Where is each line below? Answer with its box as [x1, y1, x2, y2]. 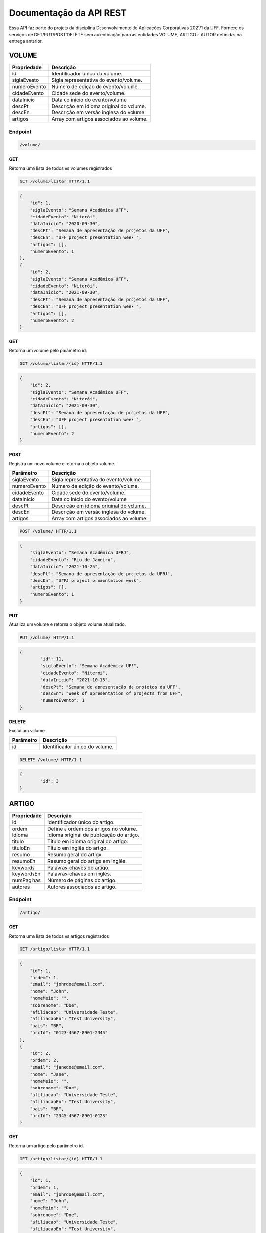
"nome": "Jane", [30, 1071, 69, 1077]
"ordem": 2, [30, 1057, 59, 1063]
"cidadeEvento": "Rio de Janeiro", [30, 557, 116, 562]
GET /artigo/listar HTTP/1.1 [19, 946, 90, 952]
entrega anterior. [9, 38, 43, 44]
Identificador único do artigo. [47, 819, 115, 826]
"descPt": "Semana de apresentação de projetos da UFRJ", [30, 571, 173, 577]
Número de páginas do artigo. [47, 877, 117, 884]
